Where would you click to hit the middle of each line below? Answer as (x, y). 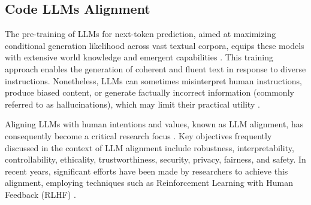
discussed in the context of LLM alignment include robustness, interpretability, (150, 147)
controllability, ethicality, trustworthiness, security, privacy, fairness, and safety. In (155, 159)
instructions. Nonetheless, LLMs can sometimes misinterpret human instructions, (153, 80)
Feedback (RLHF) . (41, 194)
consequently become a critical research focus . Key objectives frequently (138, 135)
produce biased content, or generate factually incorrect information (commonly (150, 92)
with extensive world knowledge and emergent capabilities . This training (139, 57)
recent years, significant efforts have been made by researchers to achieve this (147, 171)
